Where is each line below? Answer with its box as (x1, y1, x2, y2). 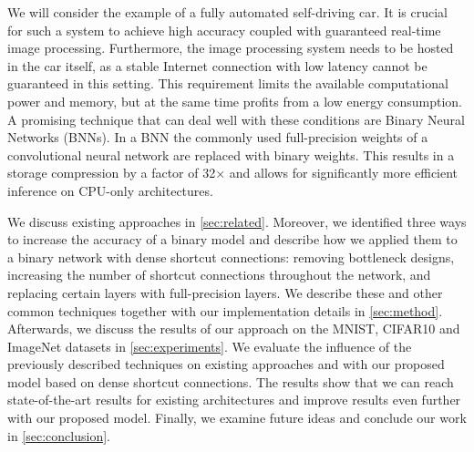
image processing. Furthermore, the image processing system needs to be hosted (7, 38, 454, 57)
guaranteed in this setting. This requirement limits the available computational (7, 74, 448, 93)
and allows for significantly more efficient (229, 163, 459, 182)
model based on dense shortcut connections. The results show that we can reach (7, 372, 454, 391)
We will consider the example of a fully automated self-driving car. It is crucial (7, 3, 448, 21)
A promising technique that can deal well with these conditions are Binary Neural (7, 109, 465, 128)
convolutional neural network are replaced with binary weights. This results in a (7, 145, 455, 164)
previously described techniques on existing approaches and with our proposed (7, 354, 445, 374)
